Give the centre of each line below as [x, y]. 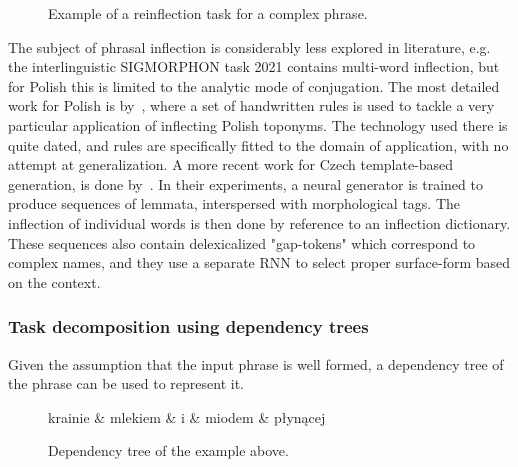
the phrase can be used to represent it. [126, 383]
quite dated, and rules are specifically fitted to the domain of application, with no [258, 144]
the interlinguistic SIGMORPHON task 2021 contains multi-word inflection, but [254, 66]
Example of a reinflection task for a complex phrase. [208, 13]
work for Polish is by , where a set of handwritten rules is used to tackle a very [251, 105]
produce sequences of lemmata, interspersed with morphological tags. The [234, 203]
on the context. [54, 281]
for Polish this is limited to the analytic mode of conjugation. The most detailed [254, 85]
